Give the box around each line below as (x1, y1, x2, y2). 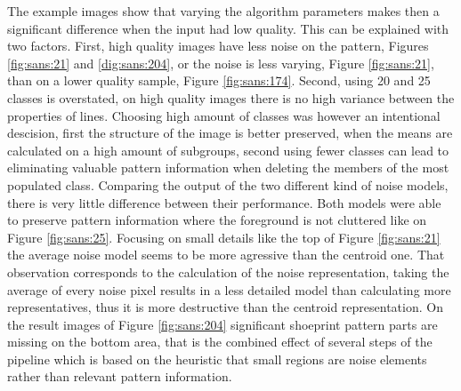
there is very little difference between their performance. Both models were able (7, 193, 441, 211)
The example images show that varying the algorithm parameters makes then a (7, 2, 440, 20)
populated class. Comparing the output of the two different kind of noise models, (7, 175, 449, 194)
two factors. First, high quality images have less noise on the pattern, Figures (7, 36, 429, 55)
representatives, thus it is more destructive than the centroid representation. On (7, 298, 443, 316)
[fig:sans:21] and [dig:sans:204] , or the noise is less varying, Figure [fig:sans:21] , (7, 53, 434, 72)
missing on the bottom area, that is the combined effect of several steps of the (7, 332, 433, 351)
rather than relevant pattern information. (7, 367, 232, 386)
